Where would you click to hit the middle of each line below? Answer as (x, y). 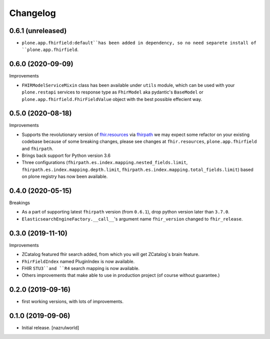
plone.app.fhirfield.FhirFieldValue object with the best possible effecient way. (112, 99)
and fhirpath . (37, 148)
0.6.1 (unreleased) (38, 31)
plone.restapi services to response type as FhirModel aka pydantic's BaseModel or (112, 92)
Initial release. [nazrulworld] (50, 328)
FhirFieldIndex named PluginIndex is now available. (78, 261)
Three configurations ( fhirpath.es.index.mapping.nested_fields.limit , (105, 162)
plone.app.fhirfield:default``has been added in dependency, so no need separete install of (139, 43)
